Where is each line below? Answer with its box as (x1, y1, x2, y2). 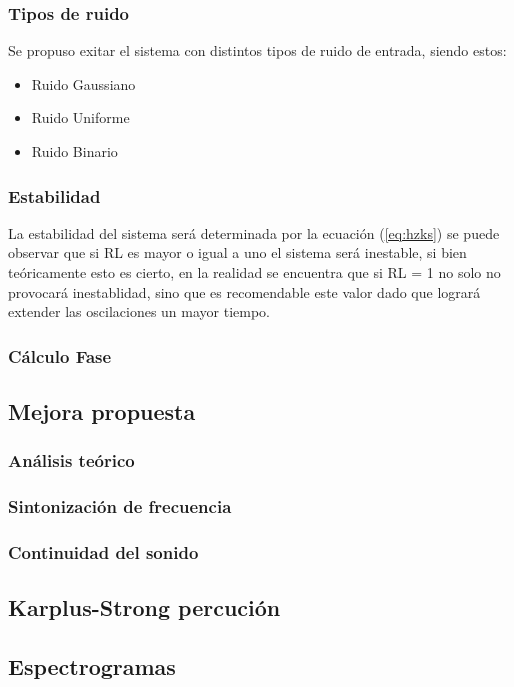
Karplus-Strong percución (8, 592, 281, 623)
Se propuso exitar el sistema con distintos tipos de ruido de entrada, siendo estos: (8, 40, 507, 61)
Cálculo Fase (8, 343, 112, 368)
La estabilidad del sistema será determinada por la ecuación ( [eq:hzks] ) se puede (8, 222, 500, 243)
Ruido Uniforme (31, 107, 130, 128)
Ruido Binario (31, 141, 118, 161)
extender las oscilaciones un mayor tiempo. (8, 301, 271, 322)
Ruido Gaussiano (31, 73, 136, 94)
